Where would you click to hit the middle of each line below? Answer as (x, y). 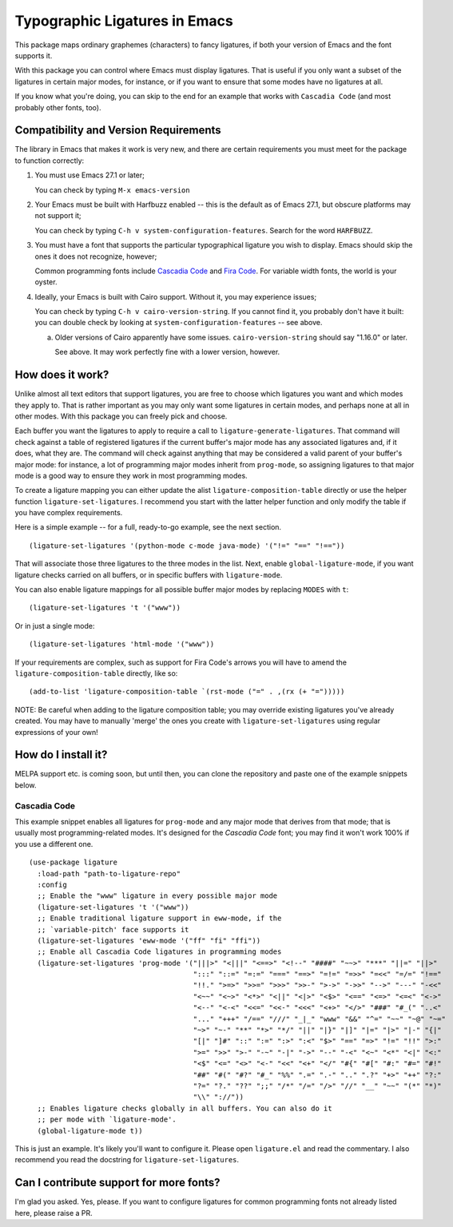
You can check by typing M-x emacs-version (113, 190)
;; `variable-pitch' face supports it (113, 929)
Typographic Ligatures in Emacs (124, 21)
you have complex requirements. (69, 513)
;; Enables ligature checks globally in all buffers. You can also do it (185, 1108)
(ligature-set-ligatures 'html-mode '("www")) (122, 644)
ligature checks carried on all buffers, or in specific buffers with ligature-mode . (149, 574)
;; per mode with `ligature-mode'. (107, 1120)
